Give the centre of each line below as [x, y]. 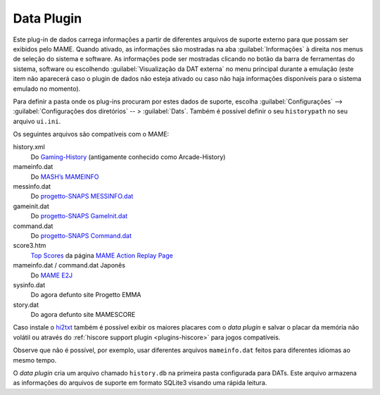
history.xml [29, 147]
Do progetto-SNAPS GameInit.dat [79, 216]
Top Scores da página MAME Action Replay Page [102, 255]
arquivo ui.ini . [37, 121]
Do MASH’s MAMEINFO [65, 177]
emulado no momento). [47, 89]
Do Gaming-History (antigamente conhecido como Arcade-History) [128, 157]
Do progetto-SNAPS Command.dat [81, 235]
